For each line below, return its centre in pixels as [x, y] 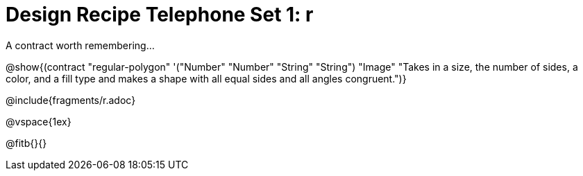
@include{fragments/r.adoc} [71, 100]
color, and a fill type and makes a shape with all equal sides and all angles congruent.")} [206, 78]
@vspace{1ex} [39, 121]
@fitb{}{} [26, 143]
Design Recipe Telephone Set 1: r [160, 15]
